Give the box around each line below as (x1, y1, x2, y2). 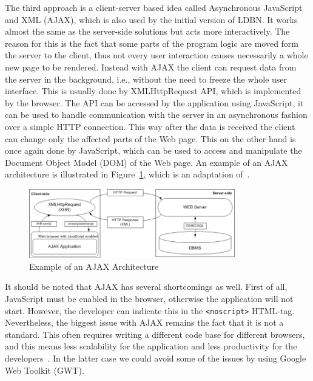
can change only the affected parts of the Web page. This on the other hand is (5, 132, 296, 145)
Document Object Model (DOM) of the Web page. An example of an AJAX (5, 156, 288, 168)
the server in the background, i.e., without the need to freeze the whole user (5, 72, 288, 85)
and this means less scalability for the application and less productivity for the (5, 340, 297, 352)
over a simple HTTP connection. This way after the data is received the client (5, 120, 295, 132)
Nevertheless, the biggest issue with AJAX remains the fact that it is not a (5, 316, 284, 329)
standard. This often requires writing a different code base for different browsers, (5, 328, 305, 340)
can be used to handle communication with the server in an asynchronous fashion (5, 108, 308, 121)
